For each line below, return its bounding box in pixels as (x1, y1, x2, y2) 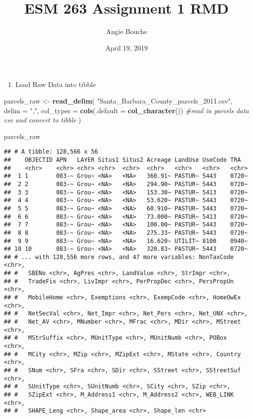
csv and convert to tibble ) (4, 115, 81, 125)
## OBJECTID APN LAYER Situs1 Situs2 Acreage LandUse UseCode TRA (4, 156, 241, 163)
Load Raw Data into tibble (15, 79, 96, 89)
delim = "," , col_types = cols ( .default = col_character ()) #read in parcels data (4, 105, 249, 115)
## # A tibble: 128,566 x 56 (4, 148, 98, 156)
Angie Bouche (106, 26, 147, 36)
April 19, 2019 (105, 42, 148, 52)
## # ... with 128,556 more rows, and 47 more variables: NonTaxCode (4, 253, 234, 261)
